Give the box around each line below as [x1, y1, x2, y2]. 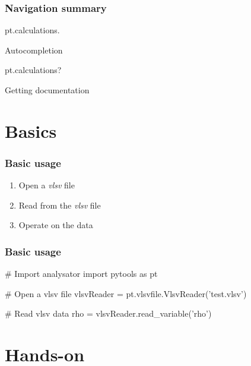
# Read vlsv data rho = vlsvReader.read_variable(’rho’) [5, 307, 212, 320]
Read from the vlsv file [18, 198, 101, 211]
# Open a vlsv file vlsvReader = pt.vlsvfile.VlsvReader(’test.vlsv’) [5, 287, 247, 299]
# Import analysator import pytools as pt [5, 267, 158, 280]
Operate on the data [18, 219, 93, 231]
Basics [5, 118, 57, 143]
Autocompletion [5, 43, 63, 56]
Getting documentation [5, 84, 90, 96]
